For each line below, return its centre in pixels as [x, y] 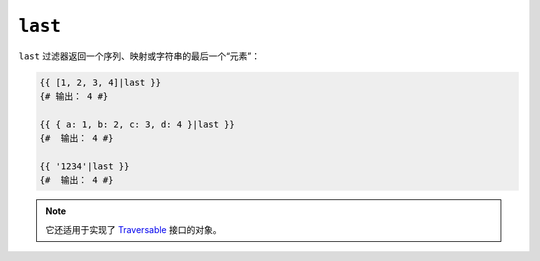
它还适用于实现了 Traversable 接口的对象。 [133, 229]
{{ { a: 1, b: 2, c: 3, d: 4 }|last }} [137, 124]
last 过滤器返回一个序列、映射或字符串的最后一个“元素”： [139, 56]
